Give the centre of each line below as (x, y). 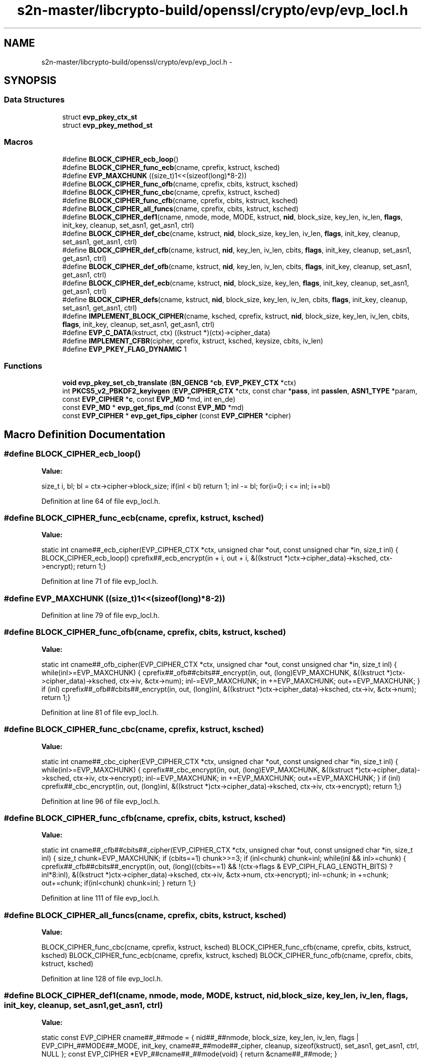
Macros (18, 142)
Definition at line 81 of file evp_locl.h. (100, 712)
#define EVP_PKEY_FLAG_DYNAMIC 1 (124, 349)
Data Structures (34, 100)
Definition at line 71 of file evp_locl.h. (100, 581)
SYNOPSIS (30, 81)
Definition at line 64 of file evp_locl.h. (101, 501)
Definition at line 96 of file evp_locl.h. (101, 801)
